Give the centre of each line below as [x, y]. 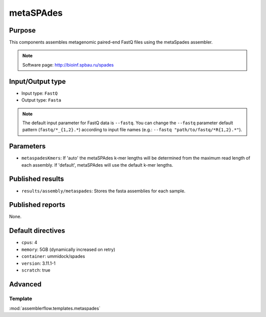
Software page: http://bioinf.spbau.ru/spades [68, 65]
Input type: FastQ [39, 93]
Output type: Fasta [41, 100]
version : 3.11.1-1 [39, 263]
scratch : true [36, 270]
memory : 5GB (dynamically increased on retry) [68, 249]
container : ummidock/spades [53, 256]
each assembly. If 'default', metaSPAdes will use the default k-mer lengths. [97, 165]
